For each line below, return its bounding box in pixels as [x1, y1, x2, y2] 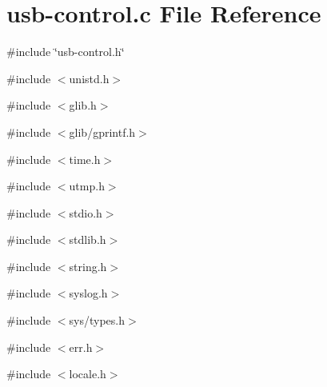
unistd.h [69, 70, 110, 86]
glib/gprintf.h [69, 123, 136, 140]
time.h [69, 150, 101, 167]
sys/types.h [69, 312, 126, 329]
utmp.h [69, 178, 105, 194]
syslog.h [69, 285, 108, 301]
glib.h [69, 97, 97, 114]
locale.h [69, 365, 106, 382]
